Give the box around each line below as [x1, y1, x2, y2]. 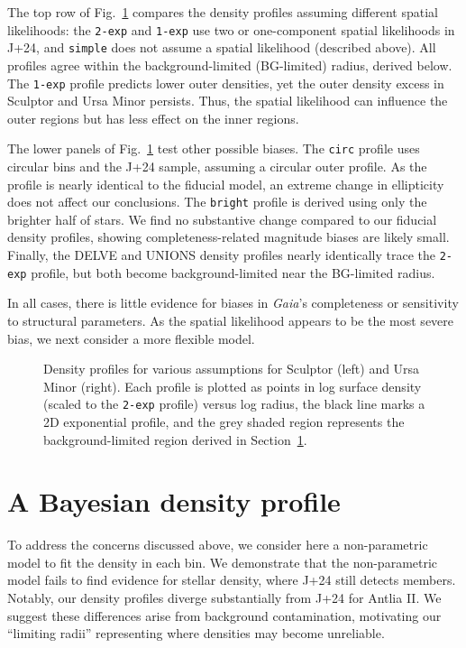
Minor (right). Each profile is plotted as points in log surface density [43, 376, 422, 395]
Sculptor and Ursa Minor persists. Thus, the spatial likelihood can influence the [7, 91, 448, 110]
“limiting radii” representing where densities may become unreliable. [7, 624, 385, 643]
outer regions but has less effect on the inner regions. [7, 108, 299, 127]
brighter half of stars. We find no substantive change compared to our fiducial [7, 209, 437, 228]
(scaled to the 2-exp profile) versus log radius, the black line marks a [43, 394, 425, 413]
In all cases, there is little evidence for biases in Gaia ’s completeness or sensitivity [7, 293, 459, 312]
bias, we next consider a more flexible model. [7, 329, 255, 347]
